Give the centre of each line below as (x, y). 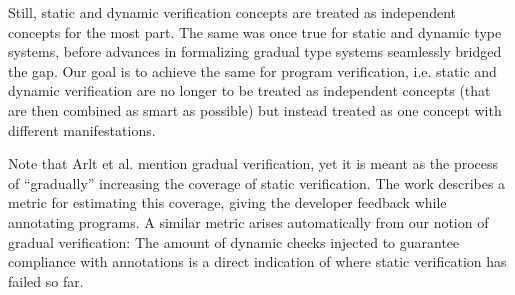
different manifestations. (82, 129)
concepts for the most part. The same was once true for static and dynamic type (255, 31)
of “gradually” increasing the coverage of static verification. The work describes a (257, 182)
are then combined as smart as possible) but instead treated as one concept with (255, 109)
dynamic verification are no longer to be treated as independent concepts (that (249, 90)
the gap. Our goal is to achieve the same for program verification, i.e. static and (252, 70)
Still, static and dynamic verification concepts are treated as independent (232, 12)
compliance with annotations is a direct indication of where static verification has (257, 261)
